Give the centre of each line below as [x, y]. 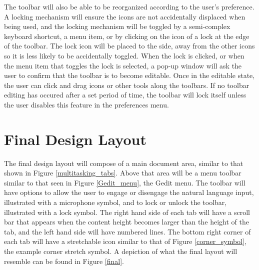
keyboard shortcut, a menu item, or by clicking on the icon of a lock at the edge [127, 36]
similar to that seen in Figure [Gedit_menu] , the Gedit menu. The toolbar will [125, 182]
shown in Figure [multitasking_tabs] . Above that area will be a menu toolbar [123, 173]
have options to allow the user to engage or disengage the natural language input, [129, 192]
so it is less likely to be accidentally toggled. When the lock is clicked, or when [124, 55]
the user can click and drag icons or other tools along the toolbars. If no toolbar [127, 85]
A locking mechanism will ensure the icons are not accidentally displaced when [125, 16]
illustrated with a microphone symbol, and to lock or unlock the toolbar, [115, 202]
